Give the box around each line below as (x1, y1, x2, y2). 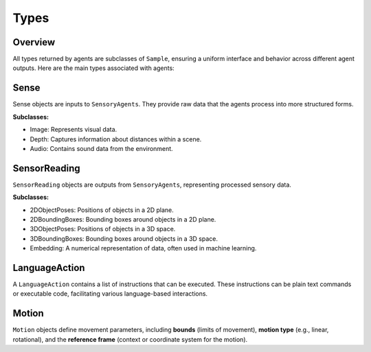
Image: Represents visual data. (30, 126, 117, 134)
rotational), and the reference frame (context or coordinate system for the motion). (12, 335, 248, 343)
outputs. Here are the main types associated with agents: (12, 64, 175, 72)
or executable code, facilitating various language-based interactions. (12, 290, 208, 298)
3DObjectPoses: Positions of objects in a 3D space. (30, 225, 176, 233)
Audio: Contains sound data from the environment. (30, 144, 173, 152)
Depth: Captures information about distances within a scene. (30, 134, 202, 143)
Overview (12, 36, 56, 48)
